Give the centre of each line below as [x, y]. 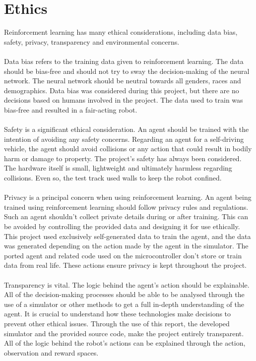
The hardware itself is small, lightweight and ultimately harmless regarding [118, 168]
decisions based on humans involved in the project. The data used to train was [124, 100]
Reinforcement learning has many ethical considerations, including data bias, [121, 32]
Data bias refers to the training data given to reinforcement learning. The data [124, 61]
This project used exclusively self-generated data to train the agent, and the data [128, 236]
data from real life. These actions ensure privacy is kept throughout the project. [125, 265]
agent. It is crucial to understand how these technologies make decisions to [118, 314]
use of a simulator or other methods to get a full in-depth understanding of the [124, 304]
